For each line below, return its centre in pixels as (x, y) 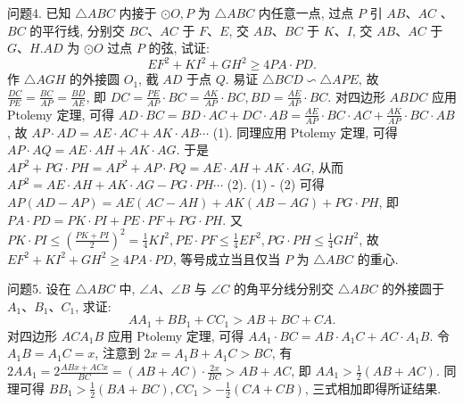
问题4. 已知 (39, 12)
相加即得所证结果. (389, 388)
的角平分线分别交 (284, 289)
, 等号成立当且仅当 (227, 258)
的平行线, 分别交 (77, 30)
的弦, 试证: (179, 48)
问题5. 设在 (39, 289)
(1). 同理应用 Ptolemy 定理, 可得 (305, 132)
